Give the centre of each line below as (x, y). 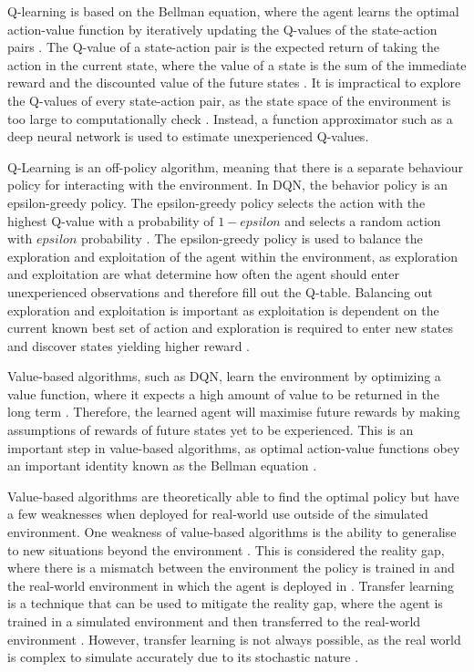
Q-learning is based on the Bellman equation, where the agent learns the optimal (233, 11)
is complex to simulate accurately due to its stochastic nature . (183, 657)
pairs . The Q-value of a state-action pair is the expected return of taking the (224, 47)
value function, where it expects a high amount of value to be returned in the (223, 393)
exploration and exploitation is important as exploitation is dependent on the (223, 310)
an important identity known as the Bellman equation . (162, 465)
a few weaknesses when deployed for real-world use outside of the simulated (218, 514)
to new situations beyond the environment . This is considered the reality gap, (226, 549)
